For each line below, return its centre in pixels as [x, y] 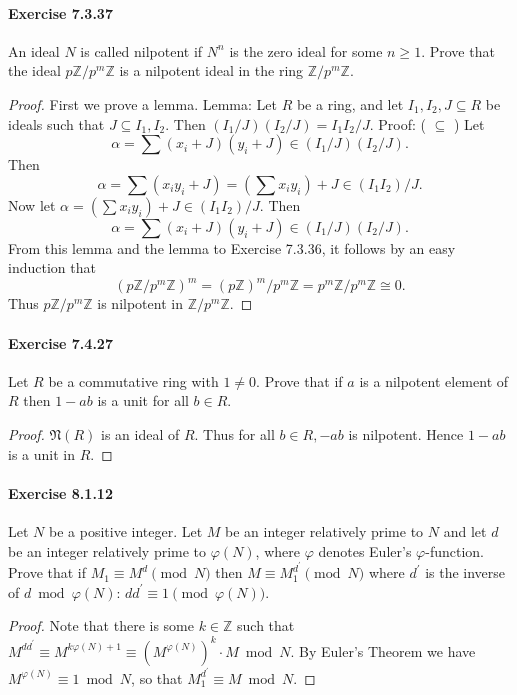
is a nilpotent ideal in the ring [211, 70]
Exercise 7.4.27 [60, 342]
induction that [52, 267]
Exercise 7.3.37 [60, 12]
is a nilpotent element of [434, 380]
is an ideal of [140, 434]
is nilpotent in [140, 303]
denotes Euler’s [365, 550]
